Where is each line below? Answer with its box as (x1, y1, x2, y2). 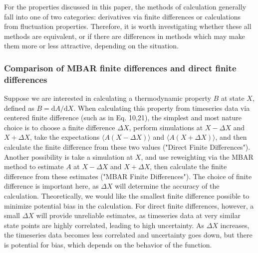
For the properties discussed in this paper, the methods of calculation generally (4, 1, 247, 11)
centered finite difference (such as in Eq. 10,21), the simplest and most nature (4, 112, 242, 123)
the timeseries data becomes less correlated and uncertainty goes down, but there (4, 230, 253, 240)
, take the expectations (29, 132, 100, 142)
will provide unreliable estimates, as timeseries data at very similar (36, 210, 241, 221)
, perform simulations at (129, 122, 203, 132)
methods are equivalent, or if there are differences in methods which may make (4, 30, 245, 41)
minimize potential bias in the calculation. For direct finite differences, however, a (4, 200, 254, 211)
